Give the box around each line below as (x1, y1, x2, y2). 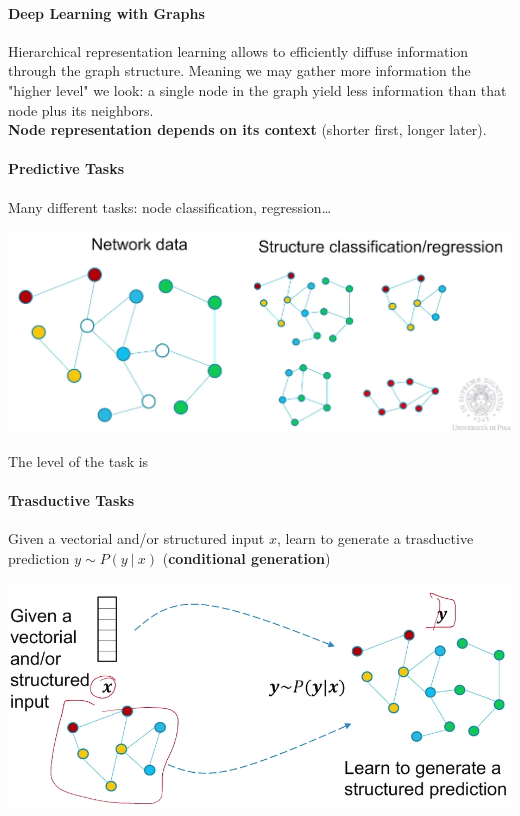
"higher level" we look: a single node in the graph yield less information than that (8, 79, 507, 100)
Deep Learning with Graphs (8, 2, 205, 23)
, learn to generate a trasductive (276, 528, 474, 549)
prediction (8, 548, 70, 569)
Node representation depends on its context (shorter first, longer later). (8, 119, 487, 140)
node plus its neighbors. (8, 99, 154, 120)
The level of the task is (8, 451, 149, 472)
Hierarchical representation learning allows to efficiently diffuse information (8, 40, 469, 61)
